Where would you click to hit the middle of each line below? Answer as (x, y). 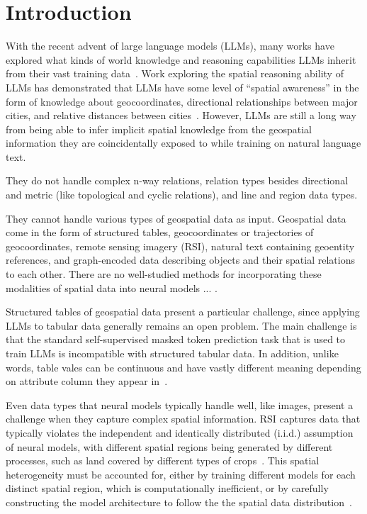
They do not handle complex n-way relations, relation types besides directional (177, 180)
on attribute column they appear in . (87, 381)
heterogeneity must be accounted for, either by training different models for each (181, 474)
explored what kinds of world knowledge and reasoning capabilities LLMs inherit (181, 59)
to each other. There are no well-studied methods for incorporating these (164, 274)
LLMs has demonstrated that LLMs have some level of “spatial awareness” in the (182, 87)
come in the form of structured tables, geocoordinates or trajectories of (160, 232)
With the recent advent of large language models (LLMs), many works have (170, 46)
